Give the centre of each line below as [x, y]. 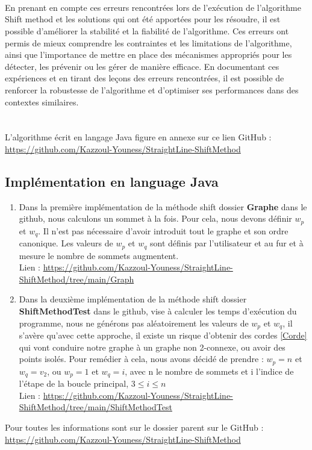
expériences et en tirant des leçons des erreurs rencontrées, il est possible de [145, 78]
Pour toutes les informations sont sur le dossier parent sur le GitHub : [134, 427]
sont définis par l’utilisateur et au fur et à [226, 243]
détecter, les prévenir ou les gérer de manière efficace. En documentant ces [142, 66]
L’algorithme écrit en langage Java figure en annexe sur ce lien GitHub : [138, 137]
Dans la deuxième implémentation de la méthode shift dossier [133, 299]
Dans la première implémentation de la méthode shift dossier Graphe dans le [163, 206]
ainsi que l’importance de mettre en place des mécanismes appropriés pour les [148, 55]
